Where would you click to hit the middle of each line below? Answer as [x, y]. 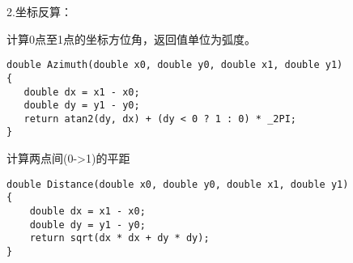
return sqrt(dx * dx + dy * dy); [119, 238]
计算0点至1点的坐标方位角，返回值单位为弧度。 [131, 38]
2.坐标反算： [39, 11]
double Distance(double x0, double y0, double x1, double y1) [178, 184]
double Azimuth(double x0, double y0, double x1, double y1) [175, 65]
